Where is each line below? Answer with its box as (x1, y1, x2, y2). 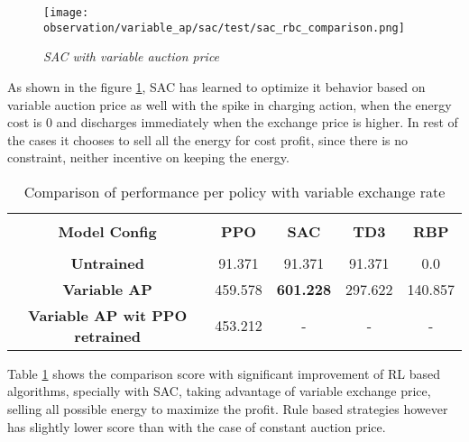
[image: (43, 6, 89, 19)
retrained (74, 325, 141, 346)
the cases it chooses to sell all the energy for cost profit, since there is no (7, 130, 409, 149)
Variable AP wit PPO (28, 304, 188, 326)
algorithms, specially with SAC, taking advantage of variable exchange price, (7, 382, 431, 401)
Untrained (70, 252, 144, 273)
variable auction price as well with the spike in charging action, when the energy (7, 95, 452, 114)
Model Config (58, 220, 157, 242)
